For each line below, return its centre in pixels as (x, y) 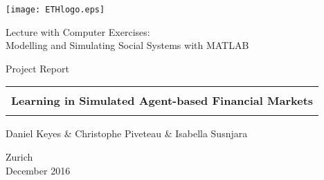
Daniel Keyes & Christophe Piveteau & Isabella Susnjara (127, 133)
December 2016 (38, 170)
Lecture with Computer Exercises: (78, 31)
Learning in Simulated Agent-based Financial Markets (162, 101)
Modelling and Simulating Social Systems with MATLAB (127, 45)
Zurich (19, 157)
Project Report (37, 68)
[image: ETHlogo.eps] (55, 10)
